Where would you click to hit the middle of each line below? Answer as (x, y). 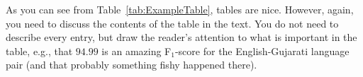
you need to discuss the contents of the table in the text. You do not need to (172, 23)
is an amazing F (136, 51)
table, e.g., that (39, 51)
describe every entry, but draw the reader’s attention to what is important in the (181, 37)
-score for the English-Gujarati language (262, 51)
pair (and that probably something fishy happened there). (132, 65)
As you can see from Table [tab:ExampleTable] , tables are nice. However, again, (180, 9)
